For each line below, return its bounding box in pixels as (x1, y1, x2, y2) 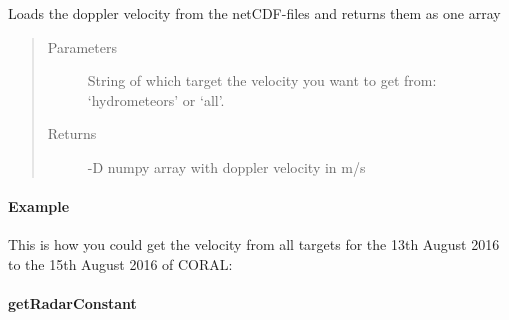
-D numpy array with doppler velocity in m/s (87, 156, 366, 177)
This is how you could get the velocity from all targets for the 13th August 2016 (8, 234, 500, 255)
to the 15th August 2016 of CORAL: (8, 253, 233, 274)
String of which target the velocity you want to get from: (87, 70, 437, 91)
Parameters (47, 36, 117, 57)
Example (8, 196, 70, 217)
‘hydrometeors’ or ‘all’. (87, 89, 225, 110)
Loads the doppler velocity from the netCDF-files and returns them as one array (8, 3, 501, 23)
